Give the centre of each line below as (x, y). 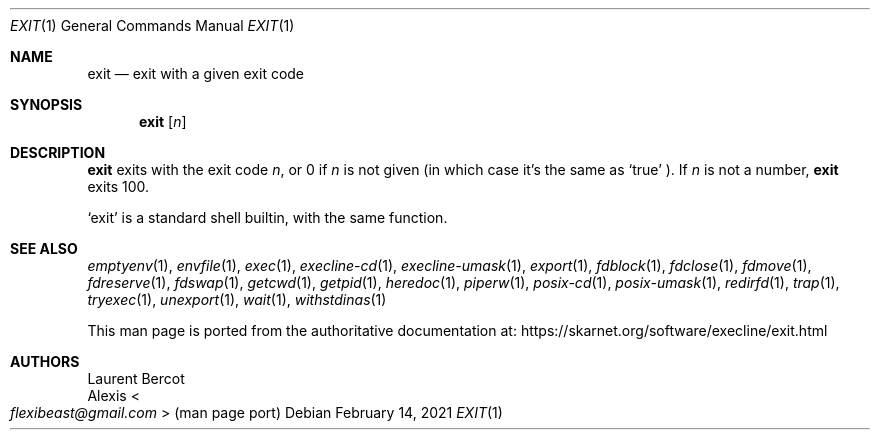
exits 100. (118, 186)
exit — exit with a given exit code (196, 73)
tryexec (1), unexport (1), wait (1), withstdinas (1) (237, 299)
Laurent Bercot (136, 378)
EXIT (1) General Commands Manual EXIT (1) (152, 25)
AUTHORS (45, 361)
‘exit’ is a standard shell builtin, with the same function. (267, 217)
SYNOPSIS (46, 104)
